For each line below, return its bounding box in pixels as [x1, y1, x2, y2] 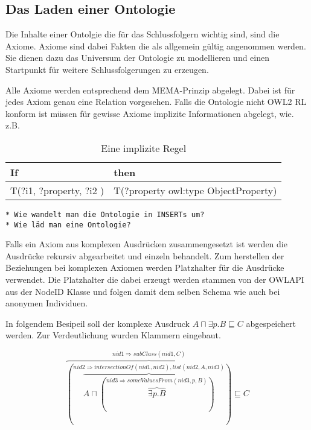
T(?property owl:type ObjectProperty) [114, 183, 277, 197]
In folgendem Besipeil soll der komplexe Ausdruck [5, 317, 190, 329]
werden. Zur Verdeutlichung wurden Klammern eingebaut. [5, 329, 221, 341]
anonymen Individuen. [5, 297, 88, 309]
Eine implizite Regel [101, 141, 187, 155]
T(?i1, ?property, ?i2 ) [10, 183, 104, 197]
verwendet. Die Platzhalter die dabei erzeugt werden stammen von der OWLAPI [5, 273, 304, 286]
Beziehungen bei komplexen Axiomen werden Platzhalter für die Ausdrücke [5, 261, 284, 274]
